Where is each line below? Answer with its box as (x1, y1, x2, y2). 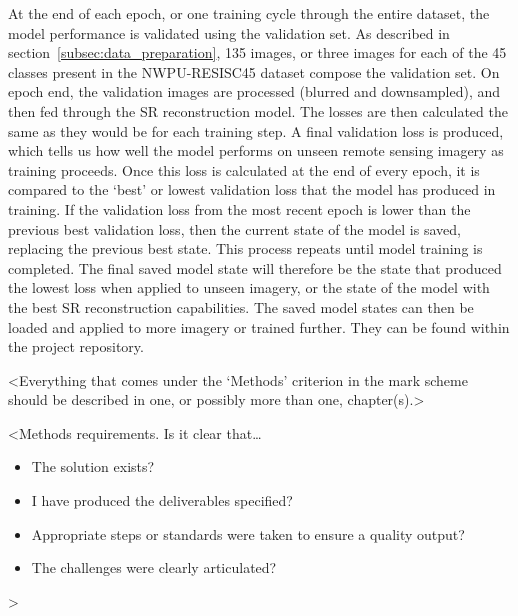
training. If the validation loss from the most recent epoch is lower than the (8, 198, 471, 219)
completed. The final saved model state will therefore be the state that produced (8, 257, 502, 278)
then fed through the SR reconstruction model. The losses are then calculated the (8, 100, 508, 121)
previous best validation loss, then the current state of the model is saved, (8, 218, 461, 239)
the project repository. (8, 336, 144, 357)
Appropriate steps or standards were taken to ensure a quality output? (31, 523, 465, 544)
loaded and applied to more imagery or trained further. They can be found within (8, 316, 510, 337)
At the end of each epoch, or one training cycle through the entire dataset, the (8, 3, 490, 23)
